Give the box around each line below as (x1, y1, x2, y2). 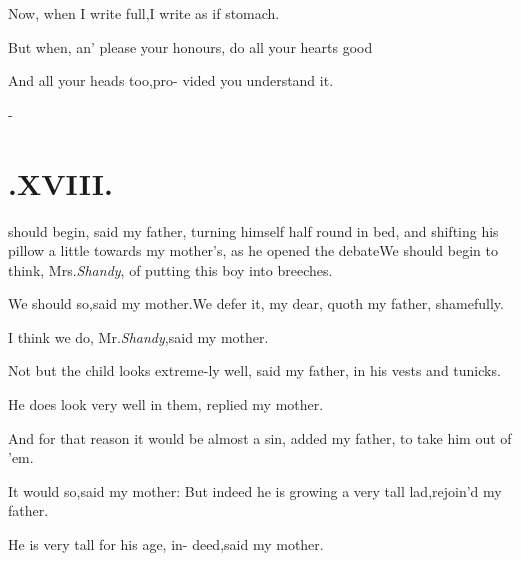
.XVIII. (8, 162, 113, 203)
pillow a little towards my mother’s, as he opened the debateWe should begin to (8, 240, 498, 261)
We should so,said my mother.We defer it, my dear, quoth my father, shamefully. (8, 293, 504, 314)
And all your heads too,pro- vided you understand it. (8, 70, 334, 91)
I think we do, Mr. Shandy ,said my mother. (8, 326, 269, 347)
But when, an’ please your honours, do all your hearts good (8, 36, 373, 57)
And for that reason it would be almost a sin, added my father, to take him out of (8, 427, 512, 448)
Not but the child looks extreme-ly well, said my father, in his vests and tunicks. (8, 360, 501, 381)
